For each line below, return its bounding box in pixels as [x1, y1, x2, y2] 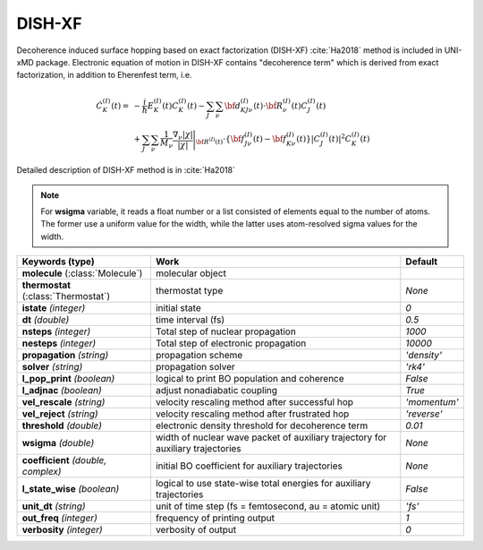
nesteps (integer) [21, 337, 97, 349]
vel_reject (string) [21, 408, 98, 420]
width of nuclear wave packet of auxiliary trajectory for [155, 431, 387, 443]
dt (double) [21, 314, 70, 326]
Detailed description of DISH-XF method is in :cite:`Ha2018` [16, 165, 236, 176]
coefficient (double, [21, 454, 107, 467]
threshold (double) [21, 419, 102, 432]
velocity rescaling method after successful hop [155, 396, 353, 408]
